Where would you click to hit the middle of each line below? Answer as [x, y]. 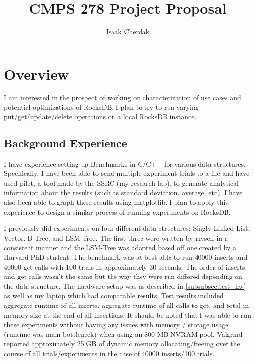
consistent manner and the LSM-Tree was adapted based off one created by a [120, 247]
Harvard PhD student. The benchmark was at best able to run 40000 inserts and [126, 257]
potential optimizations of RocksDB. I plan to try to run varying [101, 107]
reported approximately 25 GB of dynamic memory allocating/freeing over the [122, 344]
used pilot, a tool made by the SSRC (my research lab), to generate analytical [122, 182]
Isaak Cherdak [128, 32]
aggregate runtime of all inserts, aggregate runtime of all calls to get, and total [122, 305]
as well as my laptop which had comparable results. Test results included [114, 295]
